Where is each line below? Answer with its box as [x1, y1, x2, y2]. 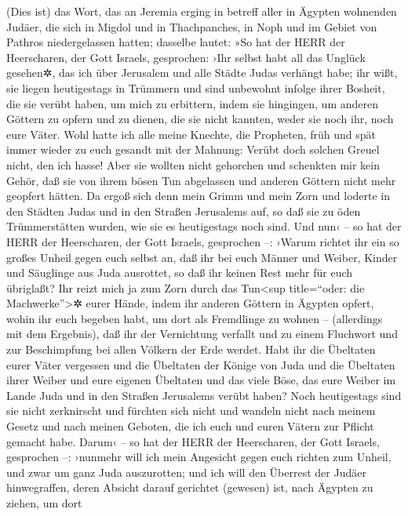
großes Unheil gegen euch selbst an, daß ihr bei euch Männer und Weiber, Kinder [6, 249, 398, 265]
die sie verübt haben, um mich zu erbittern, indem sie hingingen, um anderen [6, 95, 378, 111]
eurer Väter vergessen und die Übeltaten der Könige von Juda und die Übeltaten [6, 356, 395, 372]
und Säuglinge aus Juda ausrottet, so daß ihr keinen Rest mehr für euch [6, 264, 353, 281]
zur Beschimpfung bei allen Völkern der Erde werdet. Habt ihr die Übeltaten [6, 341, 376, 358]
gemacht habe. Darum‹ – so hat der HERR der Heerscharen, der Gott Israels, [6, 433, 380, 449]
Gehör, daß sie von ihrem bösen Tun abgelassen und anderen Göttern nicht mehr [6, 172, 396, 188]
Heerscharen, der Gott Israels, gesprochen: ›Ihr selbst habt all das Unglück [6, 49, 366, 65]
